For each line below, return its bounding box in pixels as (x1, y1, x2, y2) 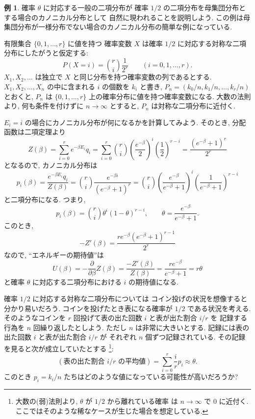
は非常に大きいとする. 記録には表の (135, 322, 250, 332)
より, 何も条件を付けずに (4, 101, 84, 111)
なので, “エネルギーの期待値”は (4, 249, 104, 260)
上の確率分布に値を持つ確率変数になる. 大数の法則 (88, 91, 251, 101)
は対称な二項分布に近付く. (151, 101, 236, 111)
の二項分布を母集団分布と (163, 2, 246, 12)
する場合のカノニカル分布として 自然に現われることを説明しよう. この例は (4, 12, 244, 22)
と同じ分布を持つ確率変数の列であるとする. (73, 72, 212, 82)
